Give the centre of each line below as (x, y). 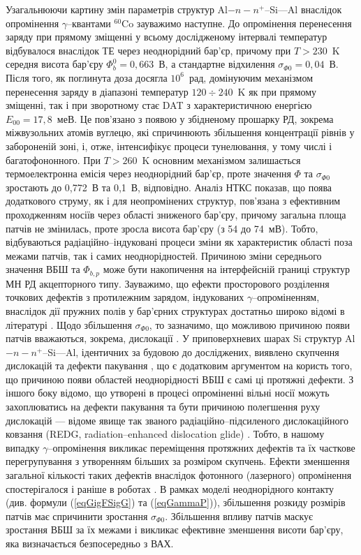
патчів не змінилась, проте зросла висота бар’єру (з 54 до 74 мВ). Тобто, (162, 228)
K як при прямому (277, 91)
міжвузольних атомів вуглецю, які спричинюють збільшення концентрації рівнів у (180, 132)
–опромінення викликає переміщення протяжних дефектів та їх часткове (201, 447)
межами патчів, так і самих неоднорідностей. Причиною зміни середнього (164, 255)
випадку (23, 447)
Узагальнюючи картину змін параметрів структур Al (117, 9)
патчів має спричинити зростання (77, 516)
